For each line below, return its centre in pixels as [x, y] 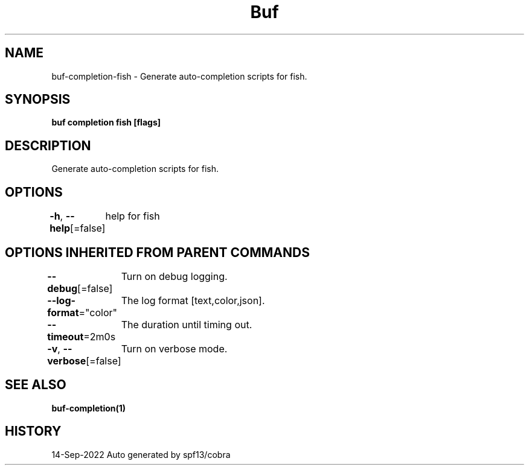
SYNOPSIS [38, 100]
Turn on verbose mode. [174, 348]
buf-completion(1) [89, 408]
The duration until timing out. [187, 324]
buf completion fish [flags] [106, 122]
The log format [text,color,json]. [193, 300]
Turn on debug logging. [174, 276]
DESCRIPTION [48, 145]
